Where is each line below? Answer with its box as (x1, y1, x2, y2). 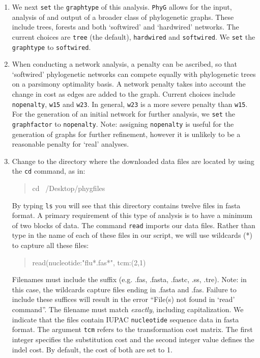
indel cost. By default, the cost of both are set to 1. (12, 344, 172, 354)
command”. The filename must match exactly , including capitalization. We (12, 304, 244, 314)
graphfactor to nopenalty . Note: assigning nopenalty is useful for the (12, 118, 234, 129)
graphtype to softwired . (12, 41, 91, 52)
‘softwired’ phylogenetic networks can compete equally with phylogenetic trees (12, 68, 256, 79)
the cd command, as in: (12, 166, 85, 176)
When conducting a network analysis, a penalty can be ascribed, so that (12, 59, 237, 69)
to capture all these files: (12, 240, 89, 251)
